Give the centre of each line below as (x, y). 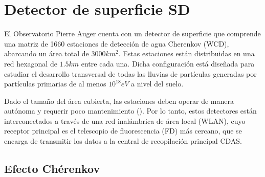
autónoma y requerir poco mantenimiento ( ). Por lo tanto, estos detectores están (130, 111)
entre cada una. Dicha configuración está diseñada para (168, 63)
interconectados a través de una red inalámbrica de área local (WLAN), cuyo (125, 120)
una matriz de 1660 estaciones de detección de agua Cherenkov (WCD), (117, 43)
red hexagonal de (31, 63)
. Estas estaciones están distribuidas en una (186, 53)
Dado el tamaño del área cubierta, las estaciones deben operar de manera (119, 101)
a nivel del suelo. (157, 84)
